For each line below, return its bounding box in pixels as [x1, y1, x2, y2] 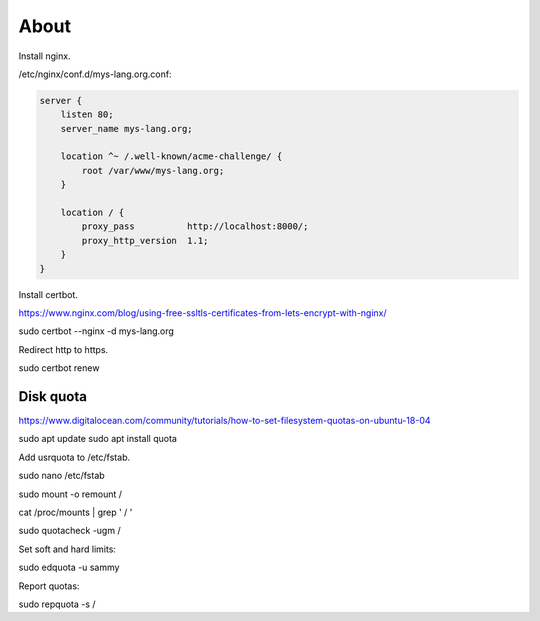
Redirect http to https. [18, 343, 109, 355]
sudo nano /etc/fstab [18, 470, 105, 482]
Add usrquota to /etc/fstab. [18, 451, 130, 463]
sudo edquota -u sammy [18, 561, 120, 574]
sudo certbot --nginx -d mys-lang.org [18, 325, 175, 337]
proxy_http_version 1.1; [81, 235, 209, 246]
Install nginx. [18, 50, 71, 62]
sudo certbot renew [18, 362, 100, 374]
